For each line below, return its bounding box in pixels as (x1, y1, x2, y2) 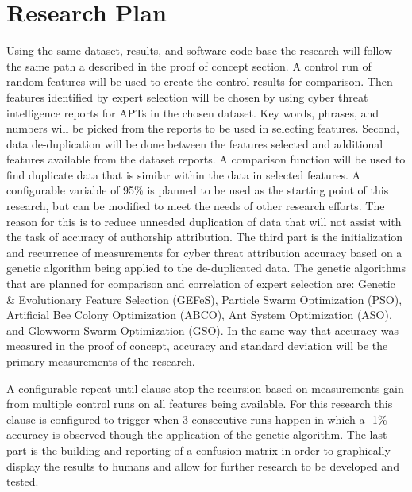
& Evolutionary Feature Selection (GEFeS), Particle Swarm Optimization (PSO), (6, 290, 402, 307)
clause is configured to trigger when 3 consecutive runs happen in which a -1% (6, 410, 387, 427)
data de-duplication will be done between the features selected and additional (6, 135, 383, 152)
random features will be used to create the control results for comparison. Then (6, 73, 393, 90)
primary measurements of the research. (6, 353, 195, 369)
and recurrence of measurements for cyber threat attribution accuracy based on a (6, 244, 402, 260)
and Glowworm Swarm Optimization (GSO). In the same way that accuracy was (6, 321, 399, 338)
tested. (6, 473, 39, 490)
